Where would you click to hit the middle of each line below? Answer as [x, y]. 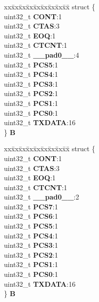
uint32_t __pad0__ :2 [42, 197]
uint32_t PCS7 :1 [31, 206]
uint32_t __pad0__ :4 [42, 54]
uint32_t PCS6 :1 [31, 216]
